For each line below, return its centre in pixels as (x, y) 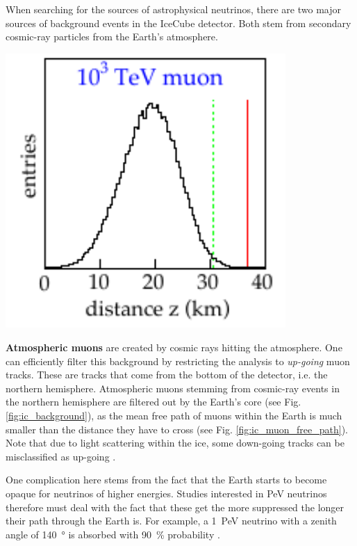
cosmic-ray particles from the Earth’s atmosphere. (112, 37)
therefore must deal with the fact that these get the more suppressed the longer (175, 507)
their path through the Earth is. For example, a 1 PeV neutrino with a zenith (171, 521)
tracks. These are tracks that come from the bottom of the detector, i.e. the (167, 375)
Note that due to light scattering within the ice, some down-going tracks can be (175, 443)
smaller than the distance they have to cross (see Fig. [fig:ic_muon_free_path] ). (177, 429)
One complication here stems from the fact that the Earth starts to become (166, 480)
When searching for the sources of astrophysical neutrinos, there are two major (173, 9)
